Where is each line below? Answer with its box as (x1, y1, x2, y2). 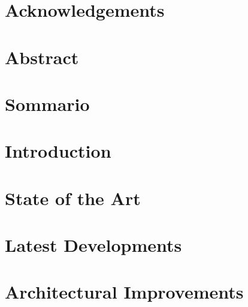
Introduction (5, 139, 111, 163)
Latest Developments (5, 233, 182, 257)
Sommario (5, 91, 90, 116)
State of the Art (5, 185, 141, 210)
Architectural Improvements (5, 279, 244, 304)
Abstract (5, 44, 79, 69)
